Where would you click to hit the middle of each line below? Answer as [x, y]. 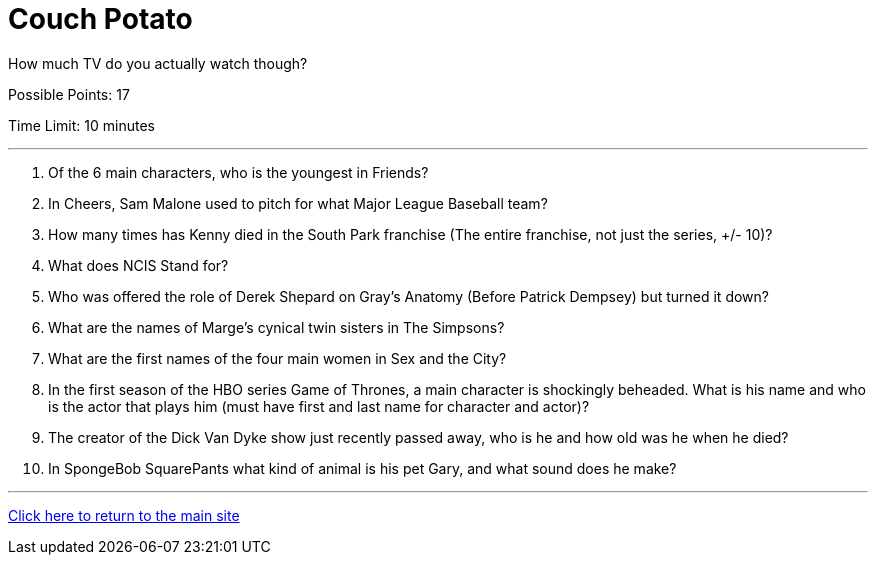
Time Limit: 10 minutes [81, 125]
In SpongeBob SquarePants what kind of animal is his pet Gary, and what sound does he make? [362, 468]
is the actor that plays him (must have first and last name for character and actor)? [319, 406]
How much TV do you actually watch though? [158, 63]
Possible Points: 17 [69, 94]
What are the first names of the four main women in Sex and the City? [277, 358]
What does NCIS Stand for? [138, 265]
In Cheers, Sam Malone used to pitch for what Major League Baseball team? [298, 203]
